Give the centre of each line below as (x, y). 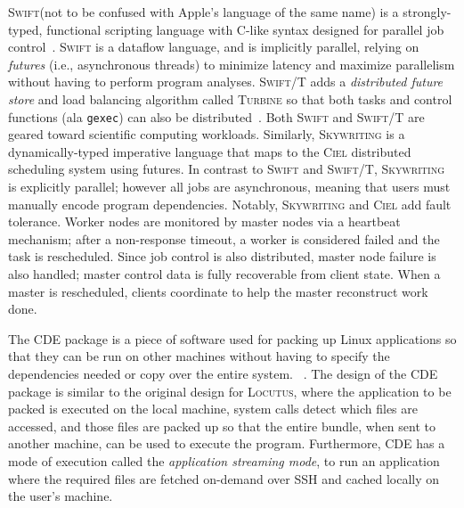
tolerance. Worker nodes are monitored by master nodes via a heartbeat (204, 221)
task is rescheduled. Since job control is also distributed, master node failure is (222, 256)
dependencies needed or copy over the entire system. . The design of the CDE (223, 373)
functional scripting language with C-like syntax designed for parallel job (245, 29)
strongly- (427, 12)
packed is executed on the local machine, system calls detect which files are (213, 409)
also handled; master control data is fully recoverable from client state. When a (224, 273)
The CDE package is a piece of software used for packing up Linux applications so (232, 338)
